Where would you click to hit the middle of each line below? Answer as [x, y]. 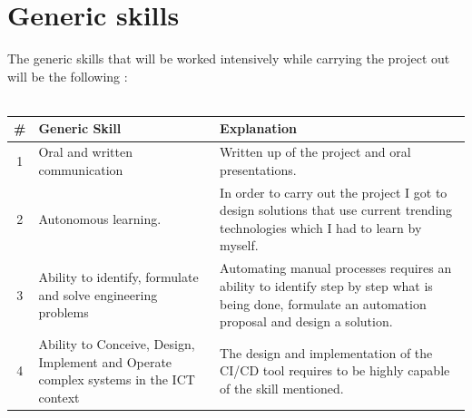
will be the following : [68, 76]
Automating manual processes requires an [336, 268]
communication [81, 169]
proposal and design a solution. [306, 321]
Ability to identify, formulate [118, 277]
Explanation [258, 128]
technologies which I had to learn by [321, 227]
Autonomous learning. [100, 219]
